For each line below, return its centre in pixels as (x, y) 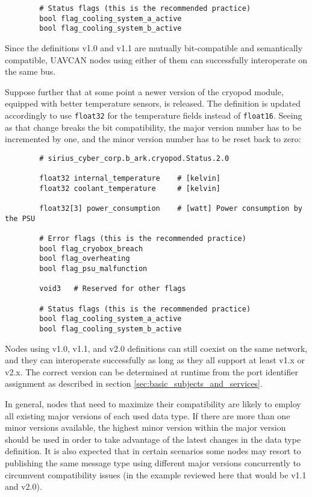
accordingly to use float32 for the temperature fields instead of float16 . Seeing (154, 115)
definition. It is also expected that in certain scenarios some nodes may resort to (153, 451)
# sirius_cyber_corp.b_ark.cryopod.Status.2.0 (134, 158)
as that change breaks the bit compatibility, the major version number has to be (153, 127)
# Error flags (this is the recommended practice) (143, 239)
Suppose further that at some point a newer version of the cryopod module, (144, 91)
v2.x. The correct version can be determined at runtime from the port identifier (151, 371)
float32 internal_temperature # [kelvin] (130, 179)
